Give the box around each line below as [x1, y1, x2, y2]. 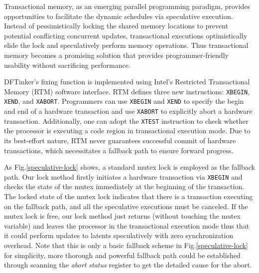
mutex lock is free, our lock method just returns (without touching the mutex [4, 211, 241, 221]
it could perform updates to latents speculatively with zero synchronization [4, 230, 234, 241]
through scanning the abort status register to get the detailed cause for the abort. [4, 260, 252, 270]
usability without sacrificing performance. [4, 59, 130, 70]
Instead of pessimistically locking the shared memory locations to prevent [4, 20, 229, 31]
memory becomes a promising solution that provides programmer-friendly [4, 49, 229, 60]
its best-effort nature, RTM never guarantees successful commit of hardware [4, 135, 236, 145]
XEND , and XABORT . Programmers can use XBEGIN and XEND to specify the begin [4, 96, 244, 106]
